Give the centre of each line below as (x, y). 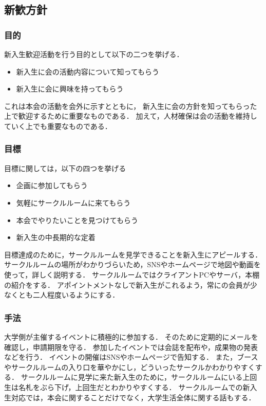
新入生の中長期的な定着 (56, 237)
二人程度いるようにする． (76, 295)
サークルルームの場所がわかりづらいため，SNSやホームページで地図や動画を (132, 264)
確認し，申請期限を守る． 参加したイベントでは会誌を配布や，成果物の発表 (131, 347)
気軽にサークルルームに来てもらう (73, 202)
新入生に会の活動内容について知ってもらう (88, 71)
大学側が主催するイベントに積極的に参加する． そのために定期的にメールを (131, 336)
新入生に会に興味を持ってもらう (70, 89)
